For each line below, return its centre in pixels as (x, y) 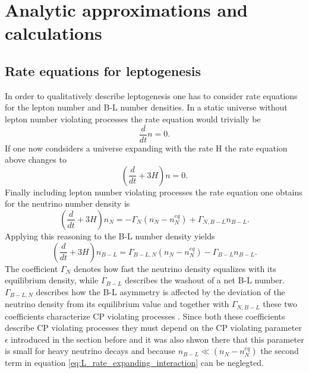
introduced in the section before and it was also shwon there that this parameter (157, 339)
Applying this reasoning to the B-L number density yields (110, 236)
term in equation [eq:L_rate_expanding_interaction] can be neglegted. (134, 363)
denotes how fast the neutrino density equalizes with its (175, 268)
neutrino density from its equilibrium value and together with (117, 304)
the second (280, 351)
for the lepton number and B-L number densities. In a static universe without (146, 107)
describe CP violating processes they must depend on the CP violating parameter (153, 328)
